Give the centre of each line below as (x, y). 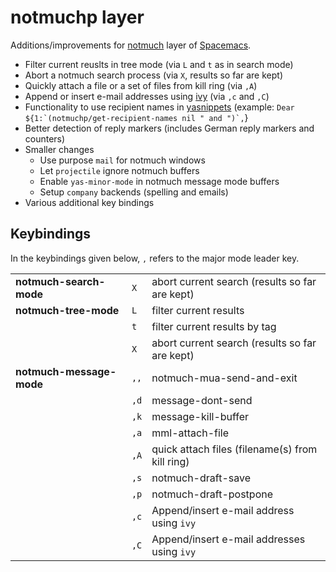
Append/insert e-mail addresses (228, 539)
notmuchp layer (77, 17)
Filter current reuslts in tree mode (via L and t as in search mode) (159, 64)
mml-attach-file (190, 433)
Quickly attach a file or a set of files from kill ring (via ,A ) (141, 85)
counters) (45, 138)
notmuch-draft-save (201, 478)
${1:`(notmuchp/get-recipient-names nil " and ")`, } (136, 117)
